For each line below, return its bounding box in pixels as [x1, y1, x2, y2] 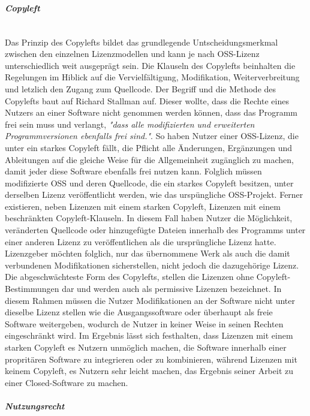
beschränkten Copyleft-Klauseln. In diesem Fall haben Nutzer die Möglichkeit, [5, 212, 293, 224]
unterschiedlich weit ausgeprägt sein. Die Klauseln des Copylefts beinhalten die [5, 59, 296, 71]
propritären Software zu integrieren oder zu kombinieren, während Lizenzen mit [5, 352, 297, 365]
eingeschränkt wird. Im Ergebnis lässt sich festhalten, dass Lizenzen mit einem [5, 329, 293, 342]
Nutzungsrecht [5, 399, 65, 412]
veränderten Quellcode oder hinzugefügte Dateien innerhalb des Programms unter [5, 224, 306, 236]
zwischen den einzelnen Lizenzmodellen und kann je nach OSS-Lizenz [5, 47, 260, 60]
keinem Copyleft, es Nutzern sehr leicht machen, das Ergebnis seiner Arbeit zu [5, 364, 294, 377]
